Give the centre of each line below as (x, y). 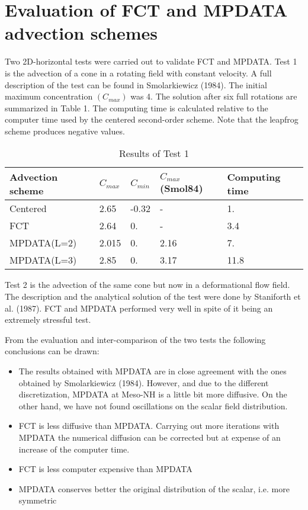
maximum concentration (49, 96)
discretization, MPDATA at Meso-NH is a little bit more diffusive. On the (153, 394)
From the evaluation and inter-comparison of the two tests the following (135, 339)
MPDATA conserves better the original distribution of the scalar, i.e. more (154, 488)
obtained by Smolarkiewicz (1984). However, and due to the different (144, 382)
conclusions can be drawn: (52, 351)
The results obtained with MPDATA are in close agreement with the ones (153, 371)
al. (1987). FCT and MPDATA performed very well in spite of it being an (139, 308)
